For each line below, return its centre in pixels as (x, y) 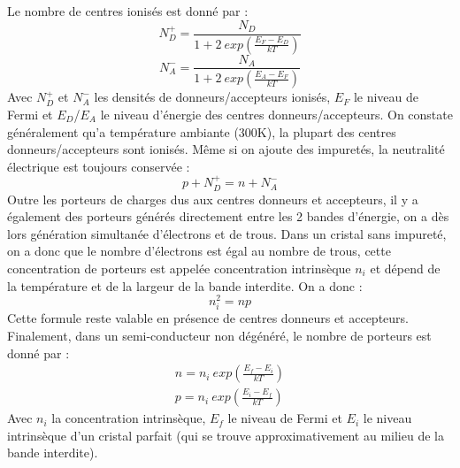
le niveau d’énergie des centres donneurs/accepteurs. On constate (276, 114)
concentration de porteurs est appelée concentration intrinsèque (179, 268)
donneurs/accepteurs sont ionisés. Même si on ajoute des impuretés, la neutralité (226, 149)
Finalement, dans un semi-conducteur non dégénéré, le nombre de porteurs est (219, 335)
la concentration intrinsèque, (129, 418)
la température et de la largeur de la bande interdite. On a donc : (185, 285)
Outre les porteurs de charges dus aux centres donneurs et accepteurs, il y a (213, 199)
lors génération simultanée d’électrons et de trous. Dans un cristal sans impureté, (227, 233)
